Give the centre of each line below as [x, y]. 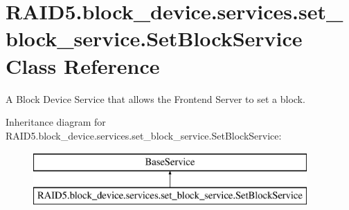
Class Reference [83, 65]
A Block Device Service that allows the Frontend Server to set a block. [155, 98]
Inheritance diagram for [56, 122]
